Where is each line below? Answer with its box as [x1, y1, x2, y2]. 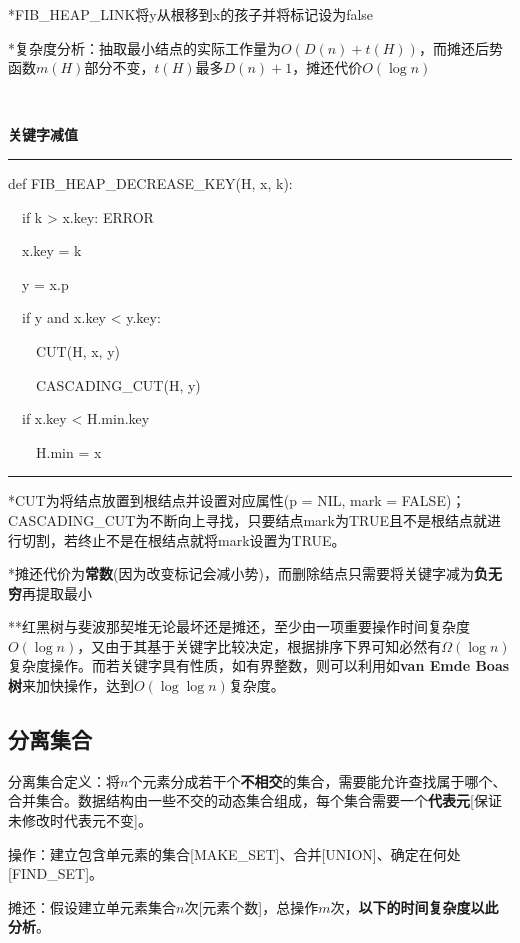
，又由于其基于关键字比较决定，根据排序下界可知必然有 [77, 635, 442, 656]
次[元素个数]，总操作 [184, 896, 319, 917]
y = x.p [21, 273, 69, 294]
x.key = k [21, 240, 82, 261]
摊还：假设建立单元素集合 [8, 896, 176, 917]
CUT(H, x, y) [35, 340, 120, 361]
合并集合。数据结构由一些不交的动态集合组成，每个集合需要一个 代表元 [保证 [8, 790, 502, 811]
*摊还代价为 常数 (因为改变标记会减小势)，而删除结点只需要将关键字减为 [8, 563, 474, 584]
